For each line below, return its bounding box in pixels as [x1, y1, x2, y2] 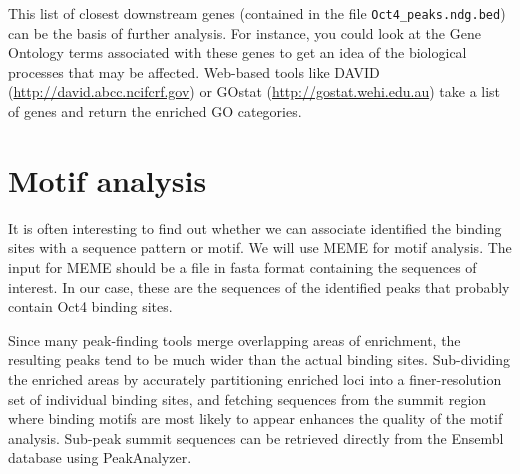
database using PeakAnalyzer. [8, 447, 192, 468]
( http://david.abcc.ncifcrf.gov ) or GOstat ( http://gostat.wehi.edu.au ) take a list [8, 81, 501, 102]
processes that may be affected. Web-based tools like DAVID [8, 61, 380, 82]
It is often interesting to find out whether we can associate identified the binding [8, 217, 502, 238]
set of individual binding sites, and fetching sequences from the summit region [8, 388, 487, 409]
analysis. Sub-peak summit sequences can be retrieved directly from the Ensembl [8, 427, 504, 448]
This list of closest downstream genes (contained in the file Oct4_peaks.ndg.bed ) [8, 3, 506, 23]
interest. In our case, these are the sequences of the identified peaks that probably [8, 276, 510, 297]
